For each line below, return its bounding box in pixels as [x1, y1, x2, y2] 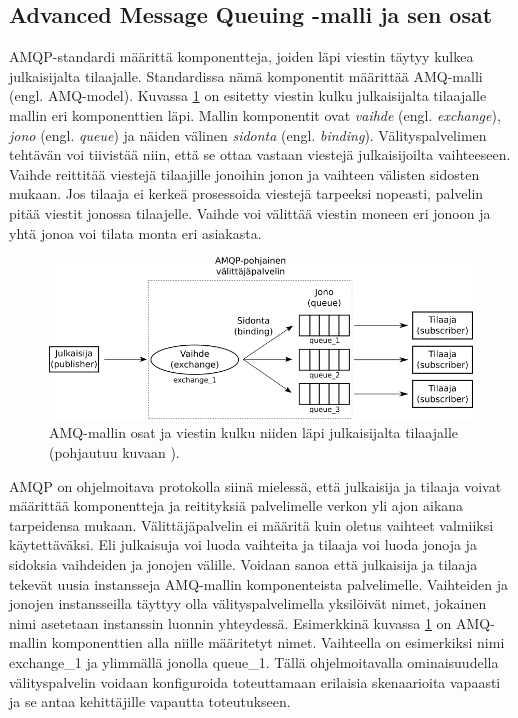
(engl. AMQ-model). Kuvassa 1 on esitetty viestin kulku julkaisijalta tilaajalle [9, 85, 487, 106]
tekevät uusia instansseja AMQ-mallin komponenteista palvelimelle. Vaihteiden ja [9, 573, 508, 594]
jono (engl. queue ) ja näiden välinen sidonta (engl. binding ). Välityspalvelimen [9, 124, 487, 145]
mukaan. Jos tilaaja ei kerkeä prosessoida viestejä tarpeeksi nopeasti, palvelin [9, 183, 484, 204]
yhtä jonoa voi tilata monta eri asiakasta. [9, 222, 262, 243]
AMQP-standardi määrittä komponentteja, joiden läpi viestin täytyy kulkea [9, 46, 474, 67]
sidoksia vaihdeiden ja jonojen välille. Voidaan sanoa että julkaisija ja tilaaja [9, 554, 478, 575]
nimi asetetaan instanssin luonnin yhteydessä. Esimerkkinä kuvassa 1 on [9, 612, 452, 633]
